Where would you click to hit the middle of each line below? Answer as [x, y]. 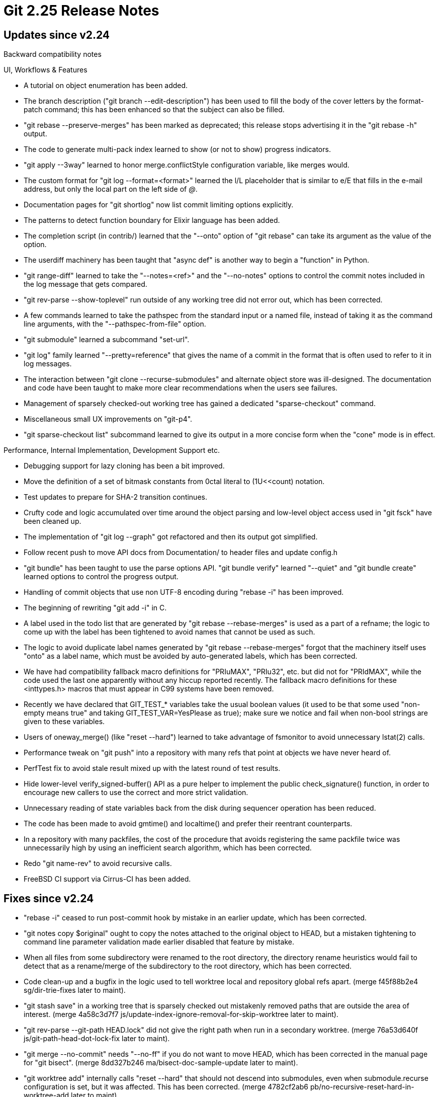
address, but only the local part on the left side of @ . [111, 189]
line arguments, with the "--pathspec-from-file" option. [115, 324]
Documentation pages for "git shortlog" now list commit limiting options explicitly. [159, 205]
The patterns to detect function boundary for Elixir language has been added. [152, 220]
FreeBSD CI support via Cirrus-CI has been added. [107, 879]
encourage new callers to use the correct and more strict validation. [136, 793]
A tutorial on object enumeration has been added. [106, 86]
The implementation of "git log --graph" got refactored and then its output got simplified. [171, 537]
